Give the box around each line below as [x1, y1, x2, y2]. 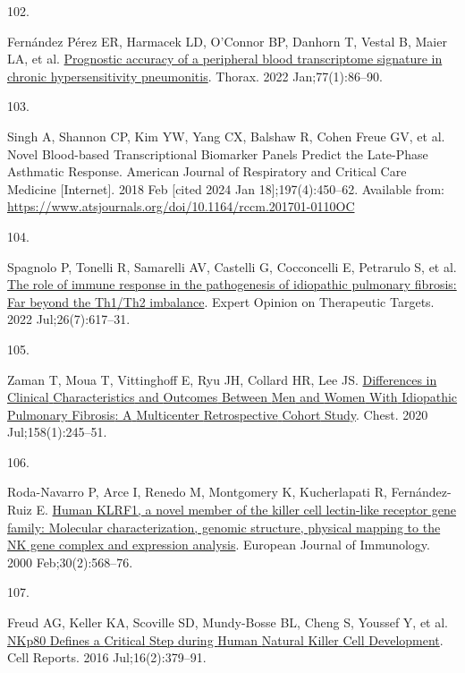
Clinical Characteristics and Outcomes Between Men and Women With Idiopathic [7, 388, 458, 406]
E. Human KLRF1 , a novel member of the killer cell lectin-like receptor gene [36, 500, 456, 519]
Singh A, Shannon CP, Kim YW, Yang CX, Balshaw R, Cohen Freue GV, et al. [7, 126, 445, 145]
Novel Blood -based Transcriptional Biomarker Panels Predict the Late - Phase [7, 144, 428, 163]
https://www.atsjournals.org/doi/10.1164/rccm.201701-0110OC [7, 197, 355, 216]
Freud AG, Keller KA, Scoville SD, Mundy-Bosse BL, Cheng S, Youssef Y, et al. [7, 613, 449, 632]
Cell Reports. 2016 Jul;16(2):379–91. [7, 648, 207, 667]
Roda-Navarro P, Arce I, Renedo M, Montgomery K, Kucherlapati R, [7, 482, 387, 501]
